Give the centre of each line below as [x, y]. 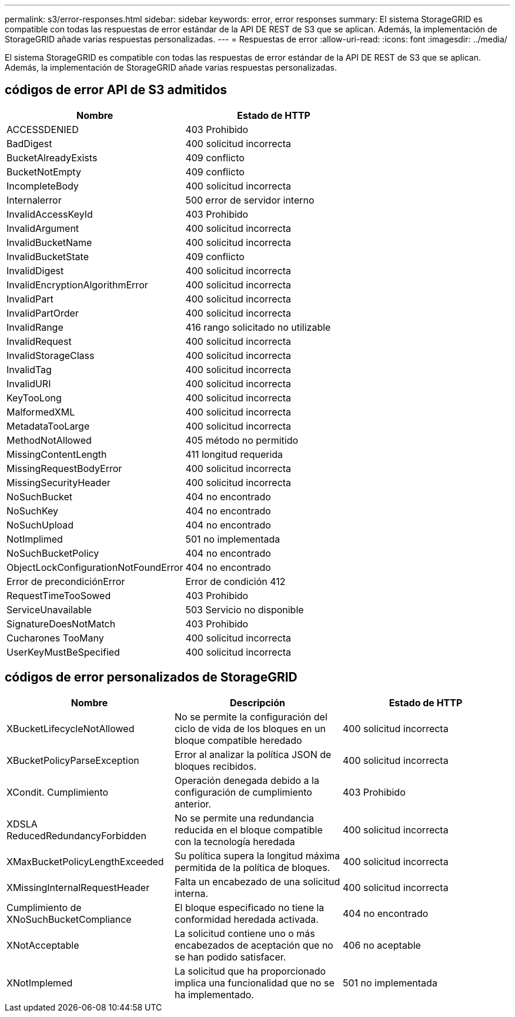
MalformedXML [41, 412]
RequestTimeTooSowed [59, 595]
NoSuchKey [33, 511]
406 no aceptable [382, 945]
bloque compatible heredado [238, 740]
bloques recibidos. [215, 766]
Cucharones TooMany [55, 638]
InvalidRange [35, 327]
